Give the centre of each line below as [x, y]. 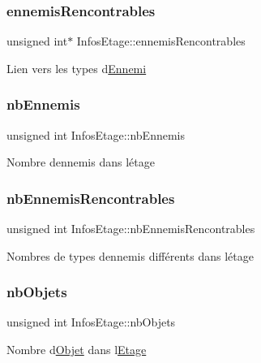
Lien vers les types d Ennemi [77, 68]
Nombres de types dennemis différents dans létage [130, 255]
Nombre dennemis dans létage [81, 162]
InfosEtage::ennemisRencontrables [161, 41]
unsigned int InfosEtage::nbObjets [91, 322]
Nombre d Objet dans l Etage [77, 350]
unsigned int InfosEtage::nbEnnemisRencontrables [131, 229]
